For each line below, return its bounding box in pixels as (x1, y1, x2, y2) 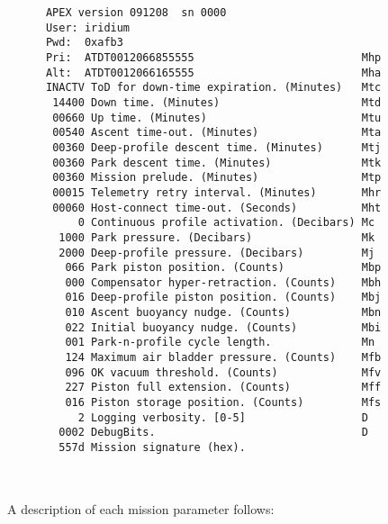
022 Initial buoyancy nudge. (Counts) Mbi (65, 321, 382, 334)
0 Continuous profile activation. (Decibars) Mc (77, 216, 375, 230)
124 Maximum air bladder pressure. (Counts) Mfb (65, 351, 382, 365)
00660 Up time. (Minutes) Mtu (52, 111, 382, 124)
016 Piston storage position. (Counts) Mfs (65, 396, 382, 410)
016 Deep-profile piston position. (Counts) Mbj (65, 291, 382, 304)
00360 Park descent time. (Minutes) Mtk (52, 156, 382, 169)
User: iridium (45, 21, 131, 34)
